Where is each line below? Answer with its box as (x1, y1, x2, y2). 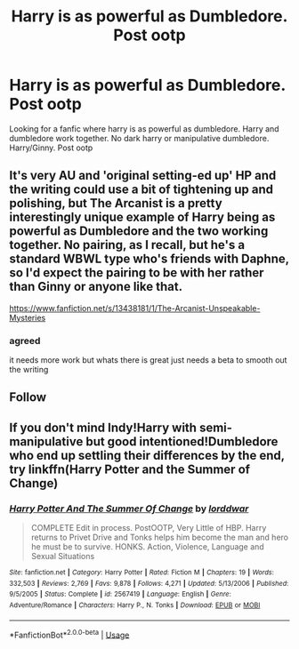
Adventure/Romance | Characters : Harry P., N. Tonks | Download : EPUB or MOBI (9, 601, 261, 610)
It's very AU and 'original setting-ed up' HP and (9, 168, 277, 183)
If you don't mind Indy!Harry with (9, 420, 198, 435)
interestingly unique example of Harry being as (9, 210, 276, 225)
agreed (9, 334, 41, 347)
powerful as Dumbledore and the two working (9, 224, 269, 239)
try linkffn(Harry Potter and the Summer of (9, 461, 251, 477)
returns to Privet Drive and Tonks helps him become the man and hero (30, 532, 289, 543)
